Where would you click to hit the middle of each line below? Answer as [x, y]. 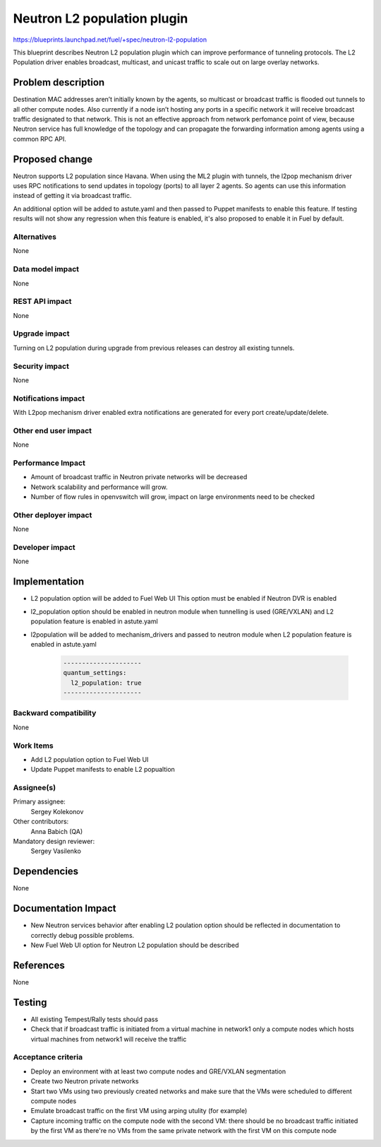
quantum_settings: [95, 673]
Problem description [59, 82]
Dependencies [46, 872]
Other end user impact [52, 430]
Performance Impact [49, 463]
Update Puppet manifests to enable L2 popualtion [103, 770]
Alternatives [35, 237]
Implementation [49, 582]
